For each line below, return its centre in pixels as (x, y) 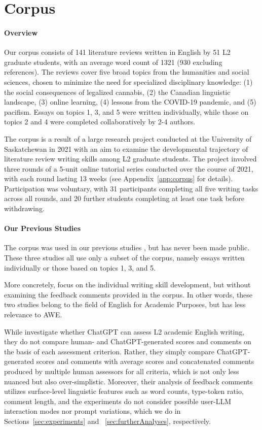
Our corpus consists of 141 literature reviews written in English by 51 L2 (117, 52)
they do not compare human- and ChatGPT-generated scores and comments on (128, 341)
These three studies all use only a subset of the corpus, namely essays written (124, 258)
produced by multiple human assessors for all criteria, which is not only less (122, 371)
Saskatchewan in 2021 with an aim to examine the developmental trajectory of (126, 148)
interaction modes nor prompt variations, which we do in (92, 411)
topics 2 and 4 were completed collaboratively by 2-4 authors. (100, 122)
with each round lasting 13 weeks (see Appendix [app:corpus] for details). (119, 178)
